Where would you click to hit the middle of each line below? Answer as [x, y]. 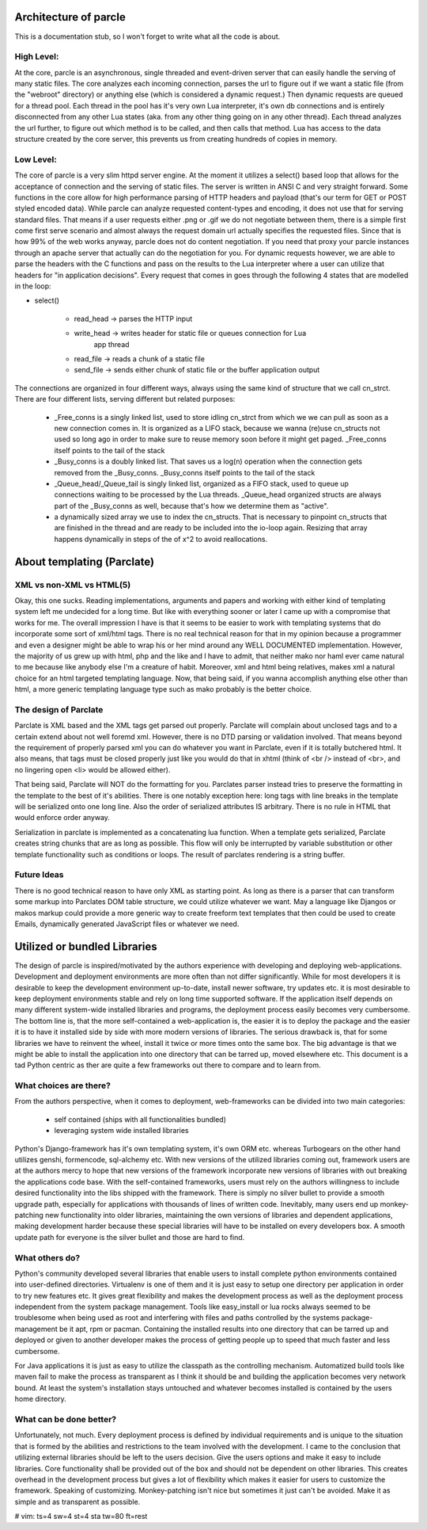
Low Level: [36, 159]
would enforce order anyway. [62, 818]
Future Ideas [39, 875]
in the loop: [33, 286]
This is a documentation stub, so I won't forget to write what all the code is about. [147, 36]
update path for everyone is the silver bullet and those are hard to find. [130, 1237]
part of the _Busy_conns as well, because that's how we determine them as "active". [191, 506]
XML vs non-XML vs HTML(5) [73, 585]
